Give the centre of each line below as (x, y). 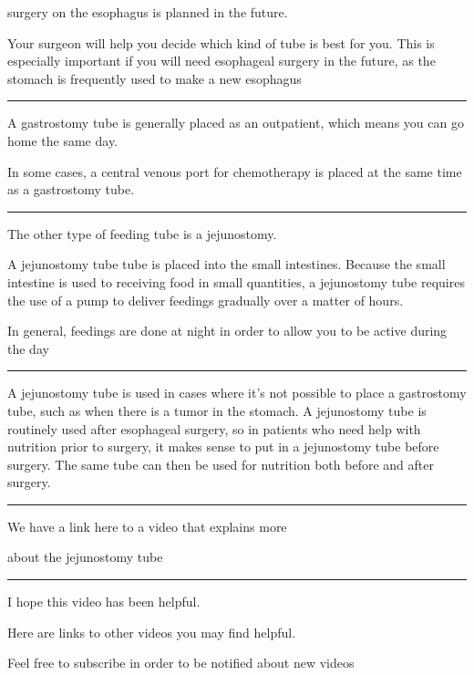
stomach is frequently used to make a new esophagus (155, 78)
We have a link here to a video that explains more (147, 526)
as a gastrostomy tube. (71, 189)
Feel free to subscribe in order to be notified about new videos (181, 663)
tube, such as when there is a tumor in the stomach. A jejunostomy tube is (217, 410)
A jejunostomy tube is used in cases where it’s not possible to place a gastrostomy (237, 393)
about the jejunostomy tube (85, 557)
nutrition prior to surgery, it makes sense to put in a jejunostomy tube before (223, 447)
